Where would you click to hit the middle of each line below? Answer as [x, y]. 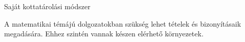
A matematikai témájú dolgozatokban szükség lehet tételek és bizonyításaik [123, 23]
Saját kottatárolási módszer [47, 6]
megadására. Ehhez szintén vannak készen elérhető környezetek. [104, 34]
